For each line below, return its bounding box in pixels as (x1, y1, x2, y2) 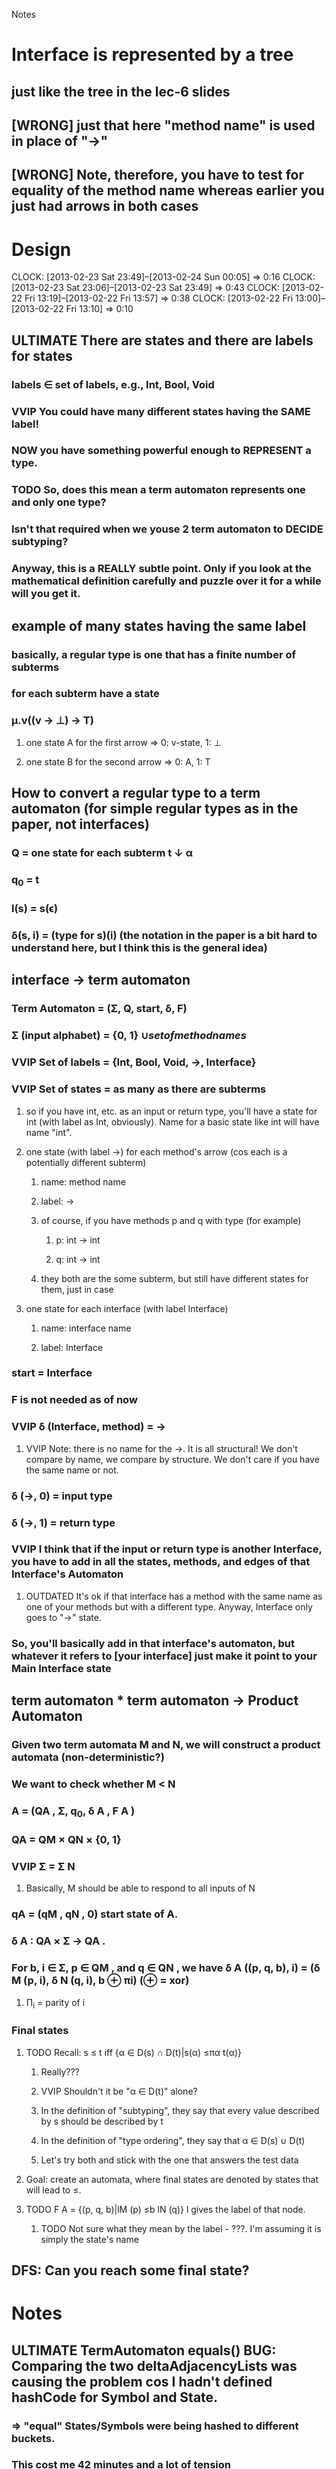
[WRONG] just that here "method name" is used (11, 117, 316, 134)
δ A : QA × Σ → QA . (11, 1934, 106, 1948)
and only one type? (11, 495, 107, 509)
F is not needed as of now (11, 1393, 138, 1407)
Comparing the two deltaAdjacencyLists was (11, 2357, 298, 2374)
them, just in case (40, 1283, 114, 1295)
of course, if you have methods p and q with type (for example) (40, 1214, 302, 1226)
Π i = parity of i (25, 1996, 86, 2011)
